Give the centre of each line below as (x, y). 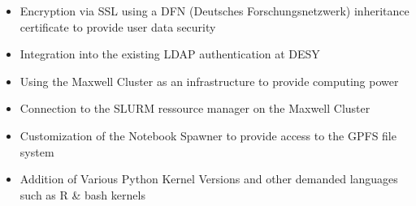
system (37, 151)
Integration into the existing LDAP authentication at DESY (170, 54)
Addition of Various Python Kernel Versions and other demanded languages (209, 179)
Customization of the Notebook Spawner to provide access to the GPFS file (208, 135)
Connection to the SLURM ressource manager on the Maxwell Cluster (195, 108)
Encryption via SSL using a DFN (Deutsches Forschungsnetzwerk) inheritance (214, 11)
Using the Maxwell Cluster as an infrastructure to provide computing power (209, 81)
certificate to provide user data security (118, 26)
